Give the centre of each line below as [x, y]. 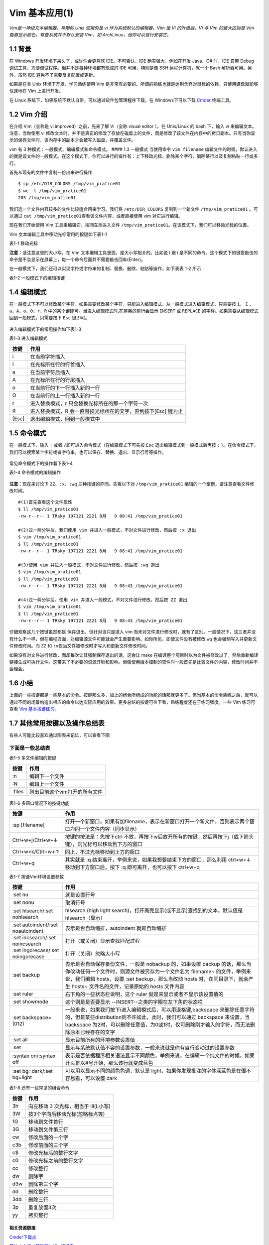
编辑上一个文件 [47, 784]
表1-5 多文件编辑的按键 [33, 758]
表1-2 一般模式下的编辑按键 [37, 278]
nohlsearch [25, 917]
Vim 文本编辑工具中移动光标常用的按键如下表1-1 [58, 234]
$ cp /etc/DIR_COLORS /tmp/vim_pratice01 [69, 184]
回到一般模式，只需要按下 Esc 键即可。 [49, 318]
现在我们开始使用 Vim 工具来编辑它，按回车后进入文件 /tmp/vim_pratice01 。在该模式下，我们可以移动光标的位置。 [130, 225]
